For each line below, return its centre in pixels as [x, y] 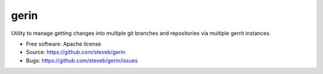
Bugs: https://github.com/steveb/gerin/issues [82, 60]
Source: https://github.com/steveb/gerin [76, 52]
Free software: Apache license [64, 44]
